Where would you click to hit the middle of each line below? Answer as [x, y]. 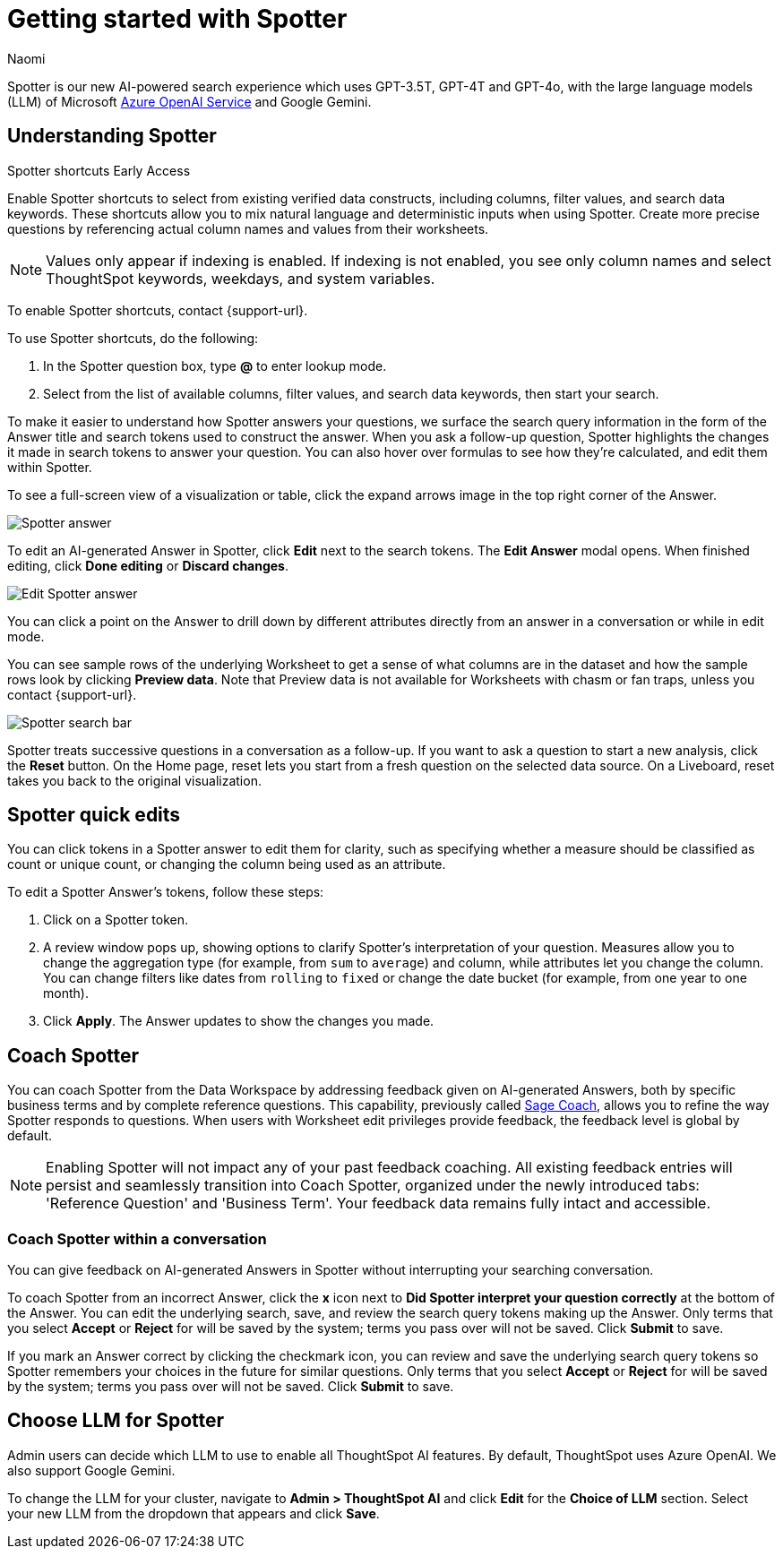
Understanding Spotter [112, 136]
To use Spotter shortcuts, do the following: [133, 338]
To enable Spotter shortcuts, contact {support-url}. [158, 310]
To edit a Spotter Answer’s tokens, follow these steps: [166, 892]
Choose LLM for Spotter [116, 1421]
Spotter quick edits [94, 815]
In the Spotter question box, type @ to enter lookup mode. [215, 365]
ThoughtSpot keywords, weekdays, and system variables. [241, 278]
